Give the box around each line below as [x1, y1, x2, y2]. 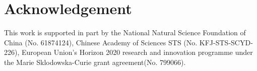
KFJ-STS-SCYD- [199, 37, 253, 47]
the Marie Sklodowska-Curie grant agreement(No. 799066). [4, 56, 186, 67]
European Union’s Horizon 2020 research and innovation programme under [21, 47, 253, 57]
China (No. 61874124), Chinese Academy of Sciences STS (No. [4, 37, 198, 47]
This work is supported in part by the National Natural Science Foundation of [4, 27, 246, 38]
